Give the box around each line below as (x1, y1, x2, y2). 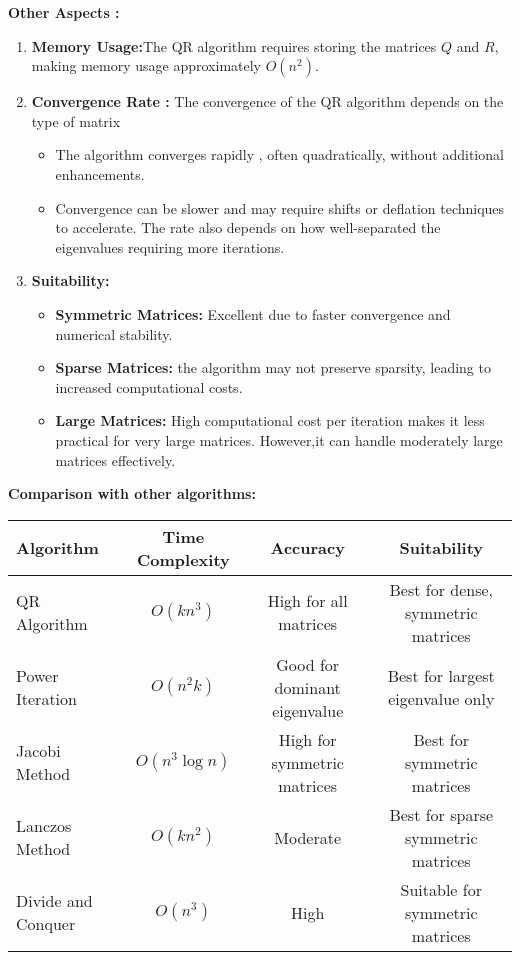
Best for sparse (389, 802, 494, 826)
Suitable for (400, 877, 482, 901)
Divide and (16, 889, 93, 913)
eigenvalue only (388, 687, 495, 711)
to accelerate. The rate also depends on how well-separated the (55, 217, 441, 238)
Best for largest (387, 664, 495, 688)
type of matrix (31, 110, 121, 131)
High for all (267, 589, 348, 613)
